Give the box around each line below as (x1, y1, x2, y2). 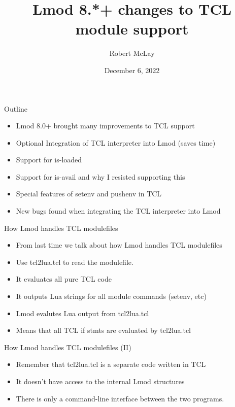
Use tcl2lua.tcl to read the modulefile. (16, 256, 133, 267)
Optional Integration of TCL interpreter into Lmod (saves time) (16, 137, 216, 148)
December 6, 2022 (104, 64, 160, 75)
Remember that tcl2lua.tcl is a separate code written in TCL (16, 359, 206, 369)
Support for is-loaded (16, 154, 82, 165)
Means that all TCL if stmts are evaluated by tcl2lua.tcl (16, 325, 191, 335)
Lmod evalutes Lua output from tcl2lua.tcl (16, 308, 149, 318)
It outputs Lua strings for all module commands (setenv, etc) (16, 291, 207, 301)
